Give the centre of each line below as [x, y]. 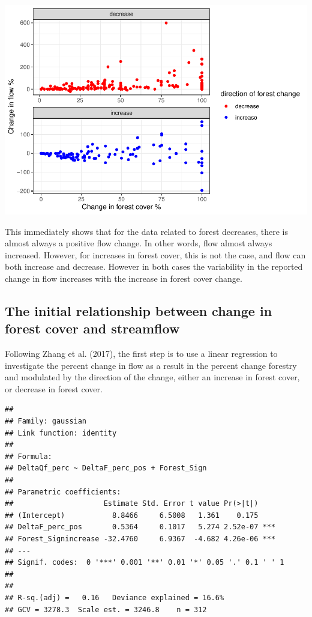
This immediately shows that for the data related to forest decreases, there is [147, 231]
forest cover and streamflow [92, 328]
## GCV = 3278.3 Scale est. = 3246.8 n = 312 [106, 609]
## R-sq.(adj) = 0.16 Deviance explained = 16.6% [115, 597]
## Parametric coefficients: [63, 492]
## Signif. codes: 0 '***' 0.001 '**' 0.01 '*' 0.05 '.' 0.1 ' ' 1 [145, 563]
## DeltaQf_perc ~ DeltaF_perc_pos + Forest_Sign [106, 468]
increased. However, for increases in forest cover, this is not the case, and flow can [155, 254]
